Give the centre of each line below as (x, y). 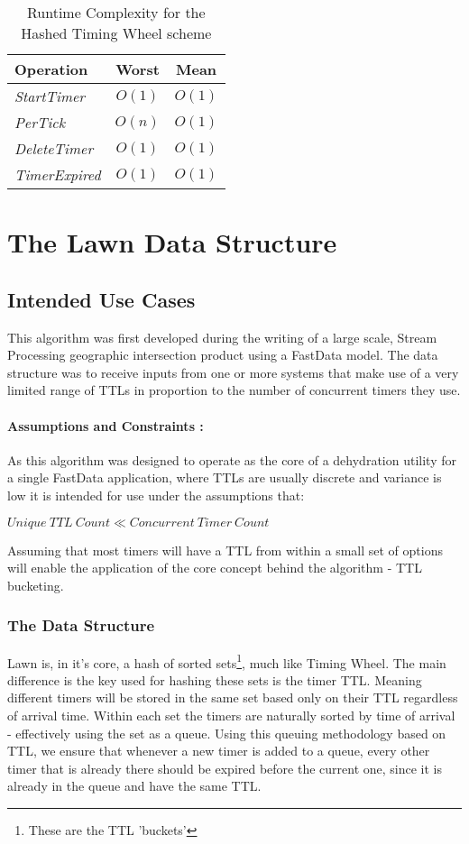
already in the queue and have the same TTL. (134, 786)
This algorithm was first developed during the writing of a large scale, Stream (222, 337)
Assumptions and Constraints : (106, 425)
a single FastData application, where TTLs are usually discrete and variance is (225, 477)
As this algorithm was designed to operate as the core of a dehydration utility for (232, 459)
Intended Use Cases (101, 299)
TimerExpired (58, 174)
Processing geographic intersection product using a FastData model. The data (223, 355)
